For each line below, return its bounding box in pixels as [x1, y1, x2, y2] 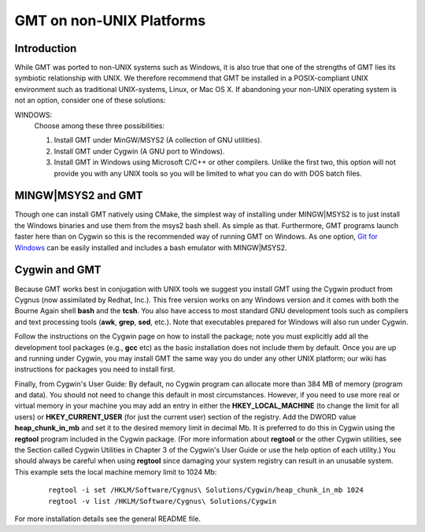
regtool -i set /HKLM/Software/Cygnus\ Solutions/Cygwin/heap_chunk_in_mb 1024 [48, 486, 364, 495]
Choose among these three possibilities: [34, 121, 165, 131]
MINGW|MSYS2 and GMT [14, 189, 143, 202]
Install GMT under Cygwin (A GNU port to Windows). [54, 146, 225, 156]
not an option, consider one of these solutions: [14, 95, 166, 105]
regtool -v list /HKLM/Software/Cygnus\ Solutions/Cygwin [48, 497, 277, 505]
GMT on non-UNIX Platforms [14, 12, 206, 29]
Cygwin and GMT [14, 264, 102, 277]
